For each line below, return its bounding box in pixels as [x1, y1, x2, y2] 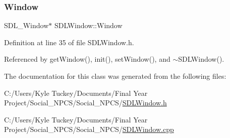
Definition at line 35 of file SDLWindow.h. [4, 37, 134, 47]
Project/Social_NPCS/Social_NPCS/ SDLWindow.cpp [4, 124, 174, 134]
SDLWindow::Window [54, 20, 123, 31]
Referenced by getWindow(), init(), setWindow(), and [4, 54, 170, 64]
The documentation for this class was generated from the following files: [4, 71, 226, 81]
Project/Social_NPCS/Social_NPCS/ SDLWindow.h [4, 97, 167, 108]
